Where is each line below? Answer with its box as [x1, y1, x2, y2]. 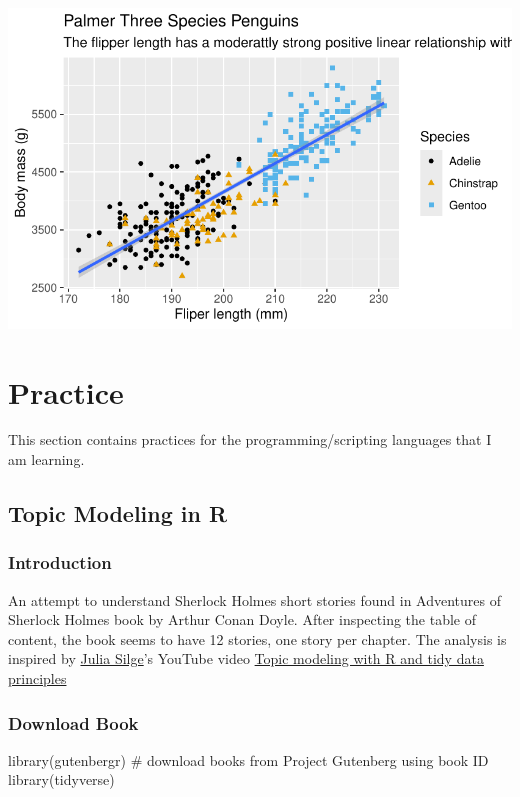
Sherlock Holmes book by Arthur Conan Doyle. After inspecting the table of [8, 609, 476, 630]
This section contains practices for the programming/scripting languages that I [8, 429, 492, 450]
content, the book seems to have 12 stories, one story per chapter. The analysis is [8, 628, 507, 649]
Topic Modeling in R [8, 498, 228, 529]
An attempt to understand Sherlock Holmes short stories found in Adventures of [8, 589, 502, 610]
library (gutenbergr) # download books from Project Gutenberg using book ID [8, 749, 489, 770]
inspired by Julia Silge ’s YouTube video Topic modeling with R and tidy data [8, 648, 484, 669]
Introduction [8, 550, 112, 575]
